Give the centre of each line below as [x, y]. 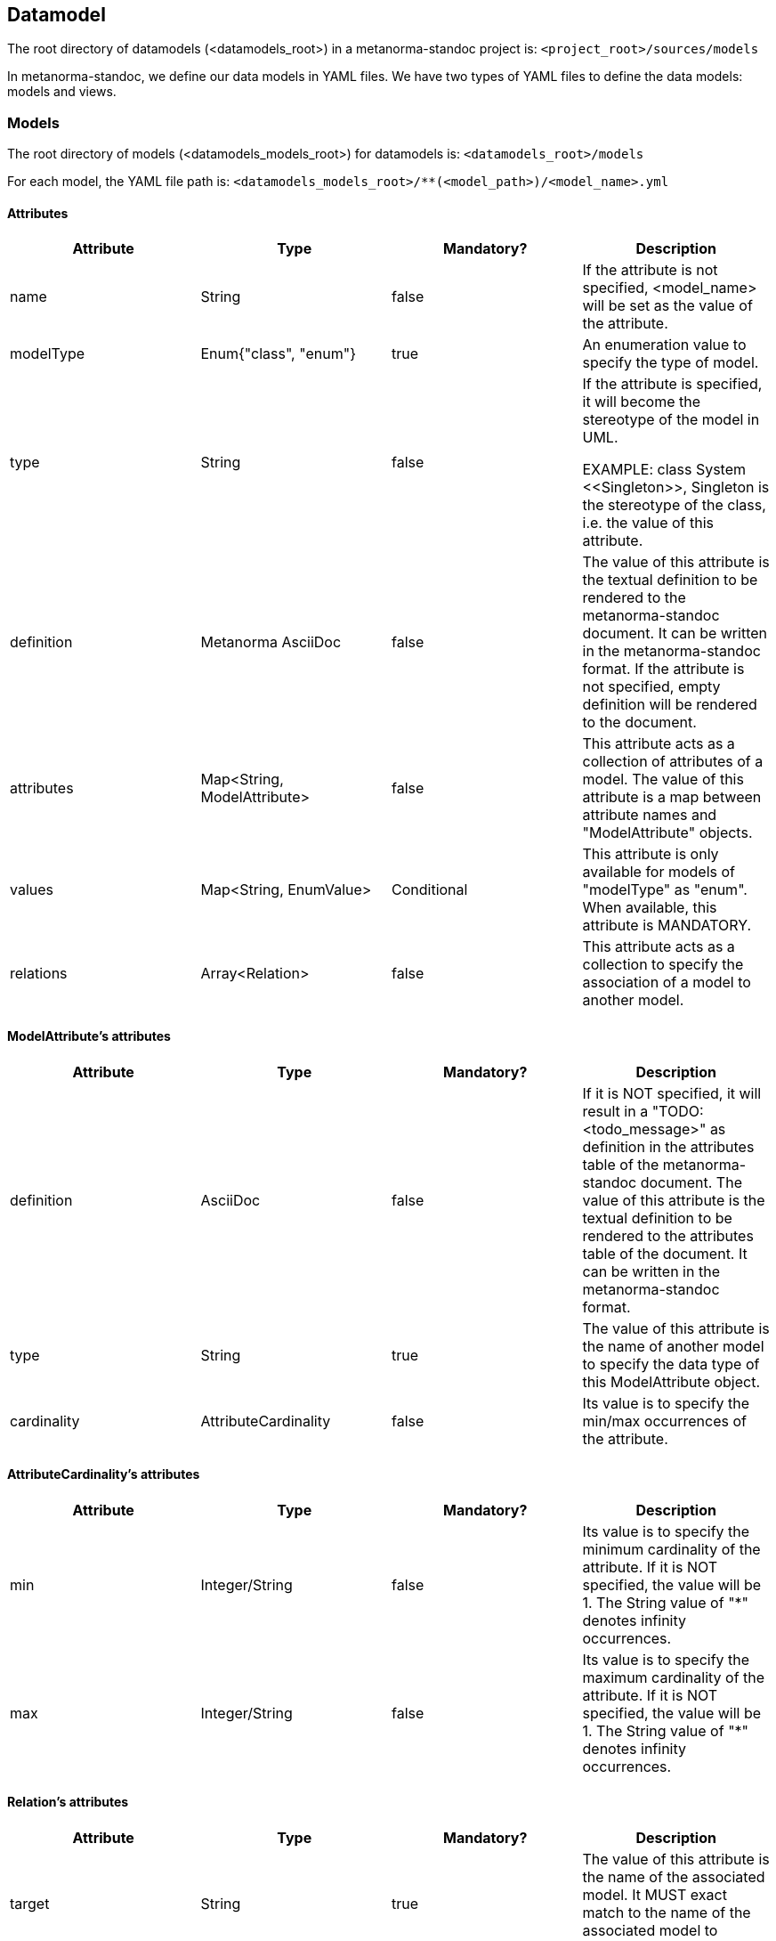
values [32, 890]
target [30, 1904]
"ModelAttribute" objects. [667, 833]
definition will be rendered [670, 705]
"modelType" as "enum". [665, 890]
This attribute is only [651, 854]
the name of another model [673, 1346]
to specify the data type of [671, 1364]
